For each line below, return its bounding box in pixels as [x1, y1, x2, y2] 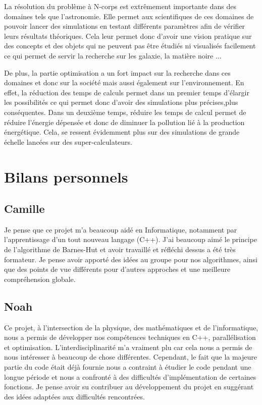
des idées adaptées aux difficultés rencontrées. [4, 391, 145, 401]
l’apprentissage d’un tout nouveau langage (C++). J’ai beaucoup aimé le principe [4, 234, 257, 245]
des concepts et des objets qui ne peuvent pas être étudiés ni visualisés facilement [4, 40, 256, 51]
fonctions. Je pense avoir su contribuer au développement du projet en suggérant [4, 381, 254, 392]
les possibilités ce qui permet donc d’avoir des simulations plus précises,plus [4, 97, 238, 107]
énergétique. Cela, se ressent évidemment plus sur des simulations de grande [4, 127, 240, 137]
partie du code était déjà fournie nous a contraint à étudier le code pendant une [4, 362, 251, 372]
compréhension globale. [4, 273, 76, 284]
